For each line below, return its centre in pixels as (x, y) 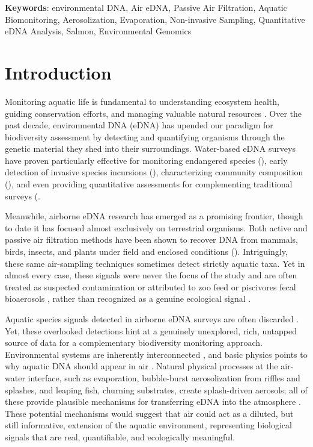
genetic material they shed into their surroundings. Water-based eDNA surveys (150, 148)
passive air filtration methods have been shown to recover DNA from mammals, (152, 239)
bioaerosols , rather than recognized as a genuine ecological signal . (128, 299)
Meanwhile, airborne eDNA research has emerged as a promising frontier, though (154, 216)
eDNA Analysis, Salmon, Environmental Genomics (98, 31)
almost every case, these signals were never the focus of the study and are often (151, 275)
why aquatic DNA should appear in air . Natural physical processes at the (141, 366)
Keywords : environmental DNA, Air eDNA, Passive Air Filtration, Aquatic (146, 7)
